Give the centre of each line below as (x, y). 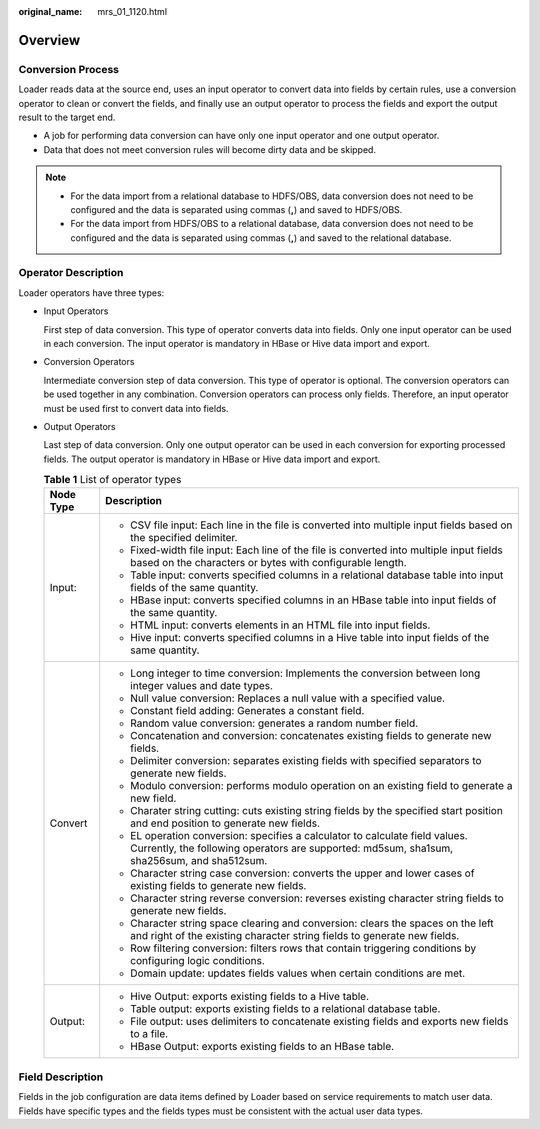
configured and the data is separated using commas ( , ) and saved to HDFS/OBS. (236, 209)
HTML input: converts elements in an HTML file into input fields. (280, 625)
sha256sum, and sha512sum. (199, 861)
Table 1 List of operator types (112, 480)
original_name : (50, 11)
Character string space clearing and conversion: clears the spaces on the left (312, 923)
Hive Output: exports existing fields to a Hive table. (250, 997)
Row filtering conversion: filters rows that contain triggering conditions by (303, 948)
